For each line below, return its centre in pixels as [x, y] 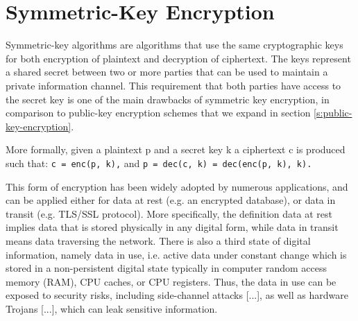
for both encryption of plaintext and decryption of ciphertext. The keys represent [178, 58]
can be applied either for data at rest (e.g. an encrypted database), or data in [171, 200]
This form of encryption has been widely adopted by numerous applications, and [177, 186]
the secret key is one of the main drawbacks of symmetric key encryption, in [168, 99]
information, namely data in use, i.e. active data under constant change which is [176, 254]
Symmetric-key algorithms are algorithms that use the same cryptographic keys [174, 45]
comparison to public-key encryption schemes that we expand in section [158, 113]
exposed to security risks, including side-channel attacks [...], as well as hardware [177, 295]
